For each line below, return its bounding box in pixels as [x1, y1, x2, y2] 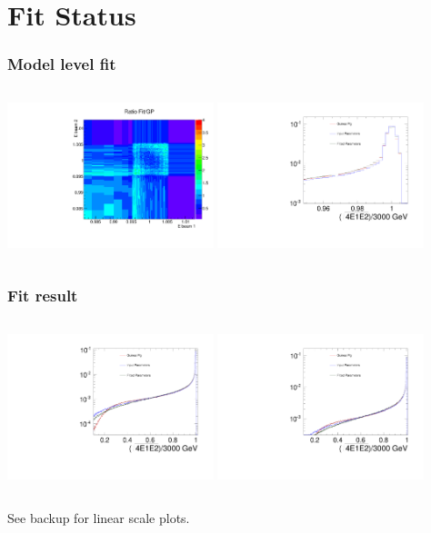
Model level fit [7, 53, 116, 75]
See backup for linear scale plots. [7, 508, 190, 527]
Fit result [7, 284, 78, 307]
